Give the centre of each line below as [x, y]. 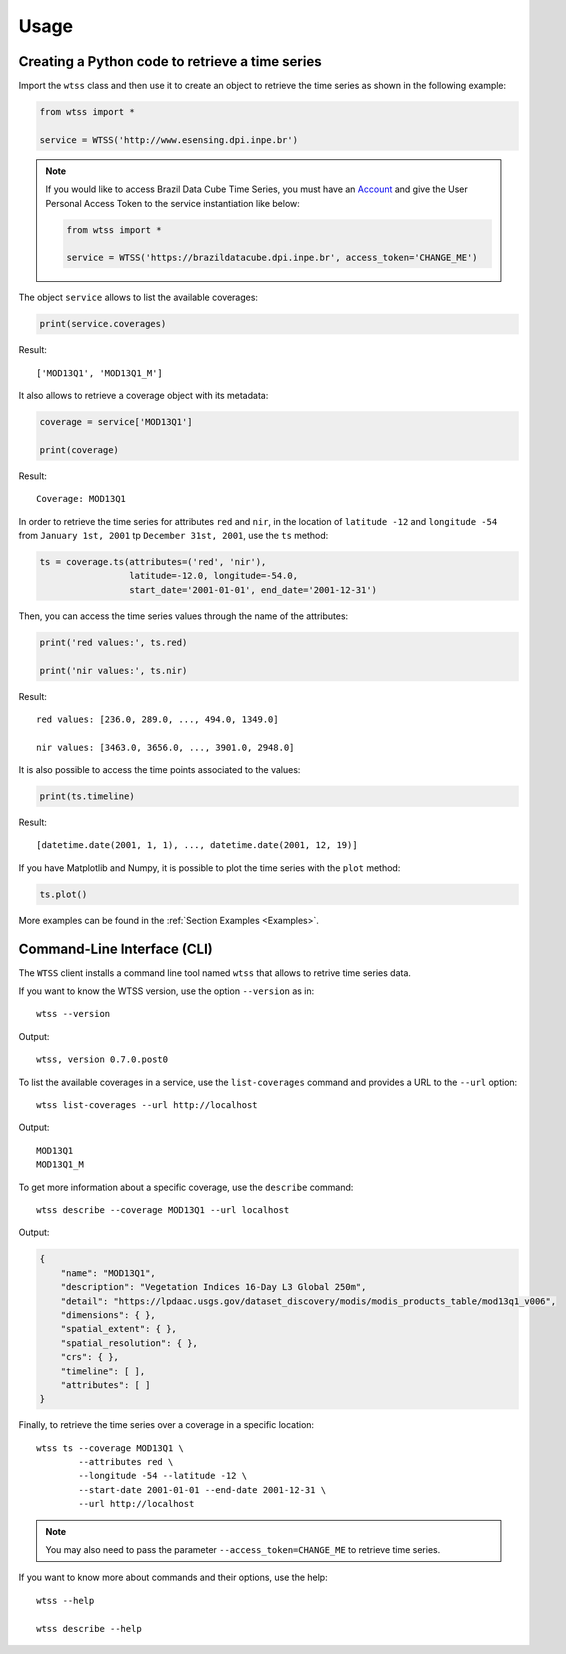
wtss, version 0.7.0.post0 [102, 1059]
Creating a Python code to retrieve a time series [170, 61]
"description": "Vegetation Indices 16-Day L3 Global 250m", [213, 1287]
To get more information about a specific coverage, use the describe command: [186, 1187]
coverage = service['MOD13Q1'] [116, 422]
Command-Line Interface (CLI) [116, 948]
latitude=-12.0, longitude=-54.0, [213, 576]
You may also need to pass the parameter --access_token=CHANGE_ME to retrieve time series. [243, 1549]
